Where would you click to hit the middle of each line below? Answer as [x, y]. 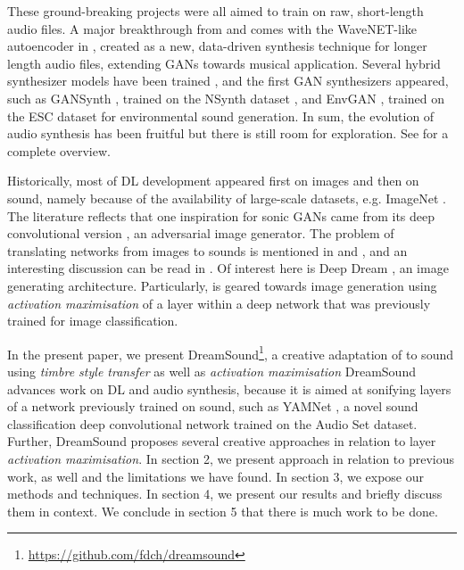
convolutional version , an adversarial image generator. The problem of [201, 233]
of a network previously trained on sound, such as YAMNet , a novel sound [213, 406]
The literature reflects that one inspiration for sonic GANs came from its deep [221, 215]
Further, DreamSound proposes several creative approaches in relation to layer [222, 441]
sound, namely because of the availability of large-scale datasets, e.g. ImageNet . [227, 198]
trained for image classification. [93, 321]
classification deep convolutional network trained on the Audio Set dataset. [212, 423]
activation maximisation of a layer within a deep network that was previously [219, 303]
